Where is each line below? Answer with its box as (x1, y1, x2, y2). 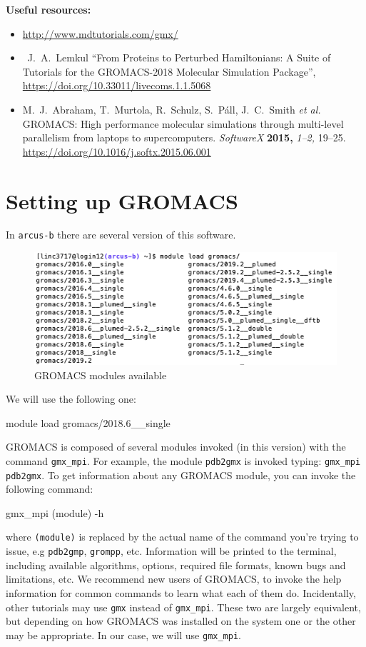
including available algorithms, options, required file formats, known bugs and (6, 557, 346, 572)
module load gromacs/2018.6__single (6, 415, 171, 430)
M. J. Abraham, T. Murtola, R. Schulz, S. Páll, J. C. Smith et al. (22, 101, 321, 116)
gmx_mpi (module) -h (6, 505, 104, 520)
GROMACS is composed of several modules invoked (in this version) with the (6, 439, 346, 454)
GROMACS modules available (34, 367, 167, 382)
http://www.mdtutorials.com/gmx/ (22, 26, 178, 41)
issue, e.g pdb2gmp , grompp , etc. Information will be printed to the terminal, (6, 543, 337, 558)
